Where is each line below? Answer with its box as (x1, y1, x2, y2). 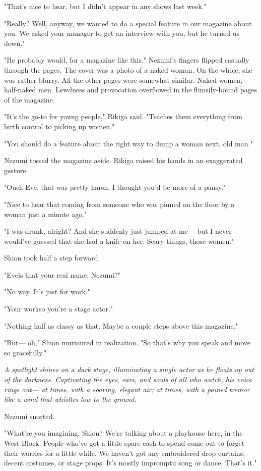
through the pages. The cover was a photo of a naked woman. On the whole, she (4, 64, 252, 75)
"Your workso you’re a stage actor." (4, 303, 113, 314)
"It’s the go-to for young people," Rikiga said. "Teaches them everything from (4, 111, 242, 122)
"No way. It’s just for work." (4, 286, 90, 297)
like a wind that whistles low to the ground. (4, 394, 137, 404)
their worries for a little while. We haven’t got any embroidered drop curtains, (4, 447, 245, 458)
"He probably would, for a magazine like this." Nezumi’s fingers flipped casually (4, 55, 249, 65)
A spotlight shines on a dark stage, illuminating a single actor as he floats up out (4, 364, 254, 375)
